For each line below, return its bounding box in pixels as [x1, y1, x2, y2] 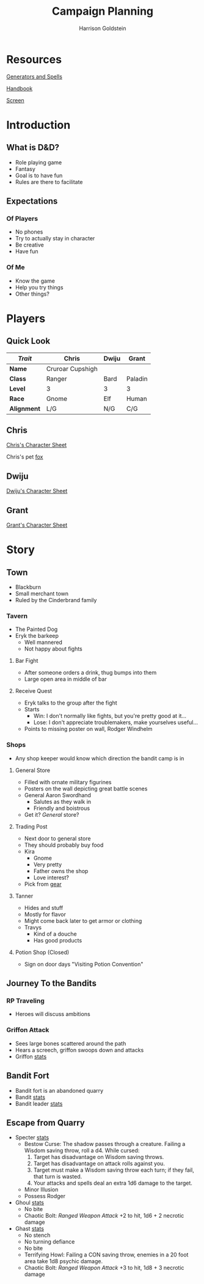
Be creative [15, 241, 44, 249]
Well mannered [24, 639, 63, 646]
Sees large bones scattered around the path [15, 1039, 126, 1047]
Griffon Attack [6, 1026, 49, 1034]
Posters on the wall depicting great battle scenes [24, 785, 148, 792]
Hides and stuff [24, 904, 64, 911]
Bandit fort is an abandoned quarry [15, 1087, 104, 1094]
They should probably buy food [24, 841, 104, 849]
